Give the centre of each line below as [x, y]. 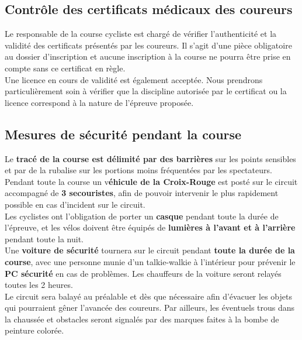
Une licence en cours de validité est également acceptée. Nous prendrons [134, 79]
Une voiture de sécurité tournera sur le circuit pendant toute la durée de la [150, 250]
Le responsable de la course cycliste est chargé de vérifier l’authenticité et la [141, 34]
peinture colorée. [34, 330]
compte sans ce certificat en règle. [65, 68]
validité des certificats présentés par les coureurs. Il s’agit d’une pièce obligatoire [148, 45]
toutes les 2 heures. [39, 285]
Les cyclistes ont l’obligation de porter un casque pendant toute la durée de [142, 216]
